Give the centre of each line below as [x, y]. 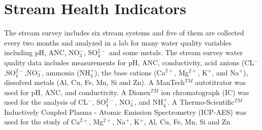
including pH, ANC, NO [42, 52]
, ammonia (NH [66, 72]
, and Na [225, 72]
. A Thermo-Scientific [201, 102]
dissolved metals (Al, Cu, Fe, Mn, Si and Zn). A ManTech [94, 82]
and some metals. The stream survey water [176, 52]
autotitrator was [220, 82]
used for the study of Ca [42, 122]
